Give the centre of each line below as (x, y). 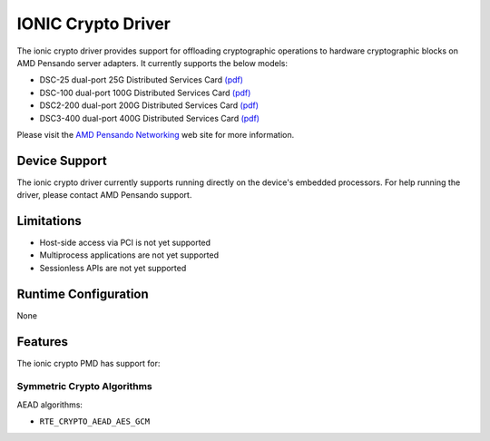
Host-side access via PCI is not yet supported (125, 243)
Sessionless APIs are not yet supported (113, 268)
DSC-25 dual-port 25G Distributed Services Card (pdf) (142, 80)
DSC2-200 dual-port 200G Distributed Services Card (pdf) (149, 105)
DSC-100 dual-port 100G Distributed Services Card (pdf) (145, 93)
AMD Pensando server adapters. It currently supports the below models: (152, 63)
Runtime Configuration (83, 294)
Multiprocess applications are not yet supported (129, 255)
